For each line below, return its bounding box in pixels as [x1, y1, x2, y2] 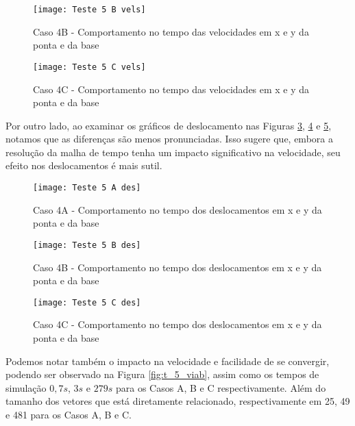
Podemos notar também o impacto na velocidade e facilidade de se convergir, [5, 353, 330, 368]
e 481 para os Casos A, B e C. [5, 407, 132, 421]
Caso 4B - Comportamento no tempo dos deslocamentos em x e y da [33, 260, 322, 274]
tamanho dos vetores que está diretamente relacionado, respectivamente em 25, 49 [5, 394, 350, 408]
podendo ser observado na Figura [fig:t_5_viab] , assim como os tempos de [5, 367, 319, 381]
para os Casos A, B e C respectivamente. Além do [115, 380, 326, 394]
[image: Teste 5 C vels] [33, 62, 146, 72]
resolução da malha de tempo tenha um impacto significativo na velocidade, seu [5, 145, 341, 159]
